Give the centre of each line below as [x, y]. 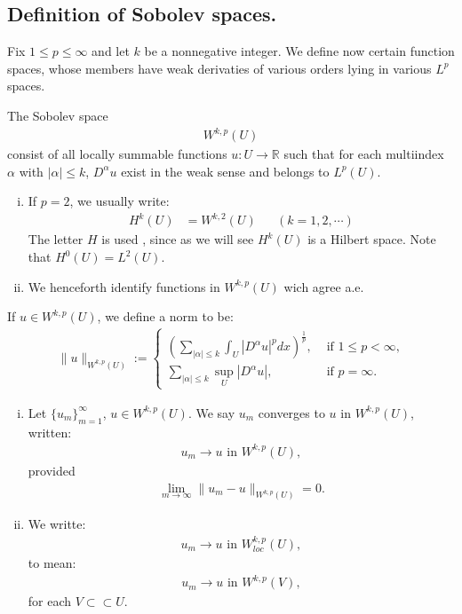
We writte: [57, 524]
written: [50, 432]
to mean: [52, 563]
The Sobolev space [58, 115]
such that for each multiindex [364, 154]
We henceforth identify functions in [124, 286]
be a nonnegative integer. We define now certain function [299, 51]
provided [52, 470]
